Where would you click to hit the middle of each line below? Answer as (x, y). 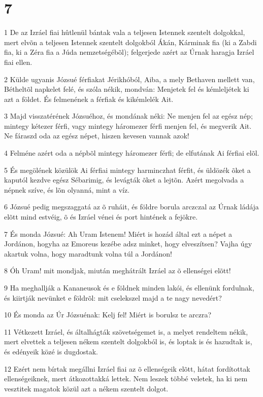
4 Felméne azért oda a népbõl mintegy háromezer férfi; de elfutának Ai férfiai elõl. (132, 153)
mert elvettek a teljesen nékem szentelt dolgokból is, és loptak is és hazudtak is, (128, 341)
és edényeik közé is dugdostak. (51, 351)
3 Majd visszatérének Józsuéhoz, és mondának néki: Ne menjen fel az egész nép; (128, 116)
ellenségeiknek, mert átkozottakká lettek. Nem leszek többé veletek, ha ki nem (126, 378)
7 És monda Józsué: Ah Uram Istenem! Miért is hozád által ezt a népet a (118, 233)
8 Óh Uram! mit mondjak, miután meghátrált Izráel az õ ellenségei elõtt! (118, 270)
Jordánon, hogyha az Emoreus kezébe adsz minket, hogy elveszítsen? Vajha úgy (128, 244)
